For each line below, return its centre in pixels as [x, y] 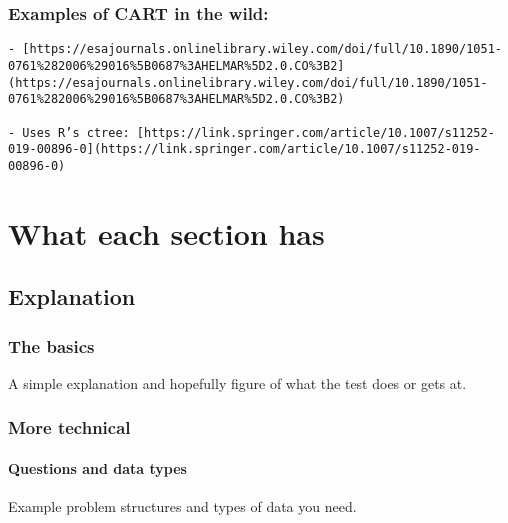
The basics [51, 345]
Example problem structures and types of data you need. [182, 506]
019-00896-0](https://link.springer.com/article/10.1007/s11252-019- [244, 149]
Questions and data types [97, 467]
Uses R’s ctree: [76, 132]
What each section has [166, 232]
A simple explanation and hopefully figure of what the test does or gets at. [237, 382]
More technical [69, 427]
